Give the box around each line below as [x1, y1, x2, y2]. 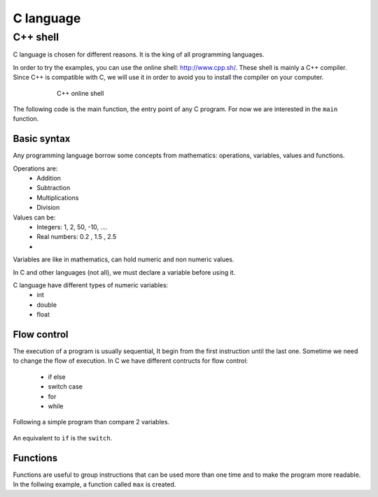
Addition [36, 174, 61, 182]
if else [48, 373, 66, 381]
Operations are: [13, 164, 58, 173]
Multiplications [36, 193, 79, 202]
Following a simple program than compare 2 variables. [13, 418, 170, 426]
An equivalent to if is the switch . [13, 433, 113, 442]
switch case [48, 382, 83, 391]
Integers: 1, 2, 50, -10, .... [36, 222, 108, 231]
